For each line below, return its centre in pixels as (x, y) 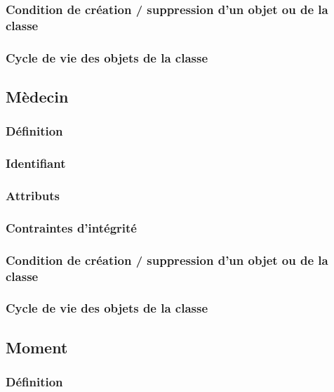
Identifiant (36, 163)
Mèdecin (37, 96)
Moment (37, 347)
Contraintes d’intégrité (71, 227)
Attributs (33, 195)
